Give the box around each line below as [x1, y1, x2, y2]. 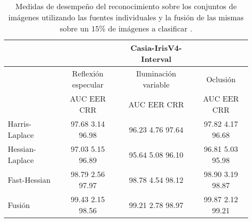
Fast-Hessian [8, 174, 51, 185]
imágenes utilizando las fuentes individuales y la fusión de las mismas [8, 12, 244, 23]
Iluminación [136, 68, 176, 79]
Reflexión [72, 68, 104, 79]
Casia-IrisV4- [130, 42, 182, 53]
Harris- [8, 118, 31, 129]
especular [72, 79, 104, 90]
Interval [141, 53, 172, 64]
